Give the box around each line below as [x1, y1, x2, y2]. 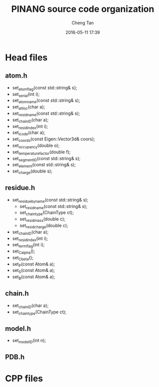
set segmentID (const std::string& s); [12, 155, 81, 163]
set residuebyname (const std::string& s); [12, 197, 89, 204]
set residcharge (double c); [19, 222, 68, 229]
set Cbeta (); [12, 255, 33, 261]
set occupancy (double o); [12, 142, 60, 149]
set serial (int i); [12, 91, 40, 98]
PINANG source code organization [11, 3, 155, 15]
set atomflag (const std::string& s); [12, 85, 77, 92]
